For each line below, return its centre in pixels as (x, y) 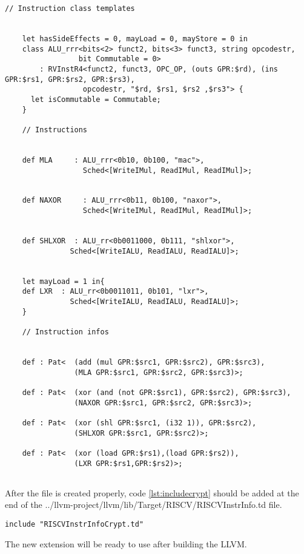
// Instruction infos (65, 332)
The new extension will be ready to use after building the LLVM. (126, 543)
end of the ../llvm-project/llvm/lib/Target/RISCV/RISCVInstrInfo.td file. (144, 505)
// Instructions (55, 130)
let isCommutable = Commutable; (96, 99)
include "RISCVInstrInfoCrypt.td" (74, 525)
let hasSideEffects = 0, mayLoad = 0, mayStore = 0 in (135, 39)
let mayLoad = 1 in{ (63, 281)
